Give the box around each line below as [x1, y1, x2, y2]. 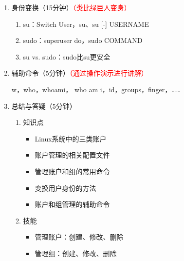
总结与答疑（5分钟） [11, 100, 76, 111]
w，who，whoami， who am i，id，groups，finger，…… [11, 84, 181, 94]
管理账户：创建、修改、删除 [35, 232, 124, 242]
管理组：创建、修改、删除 [35, 248, 117, 258]
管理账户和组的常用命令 [35, 166, 110, 176]
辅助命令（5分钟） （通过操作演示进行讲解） [11, 68, 148, 78]
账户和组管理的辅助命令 [35, 199, 110, 209]
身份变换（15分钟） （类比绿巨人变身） [11, 2, 131, 12]
